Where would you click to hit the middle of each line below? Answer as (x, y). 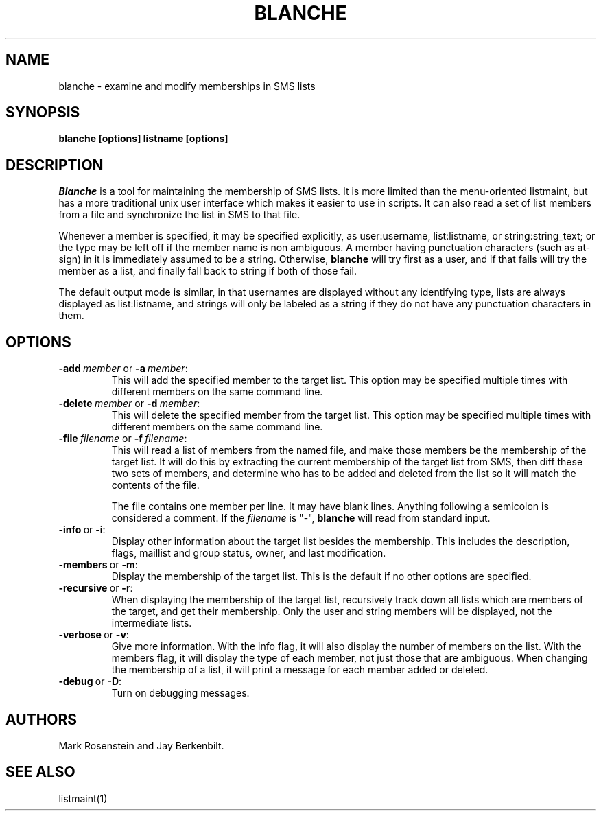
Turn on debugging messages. (180, 693)
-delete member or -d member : (129, 404)
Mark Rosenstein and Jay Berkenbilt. (141, 745)
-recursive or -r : (96, 588)
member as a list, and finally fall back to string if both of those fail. (208, 271)
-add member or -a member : (123, 369)
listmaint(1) (83, 798)
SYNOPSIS (43, 113)
